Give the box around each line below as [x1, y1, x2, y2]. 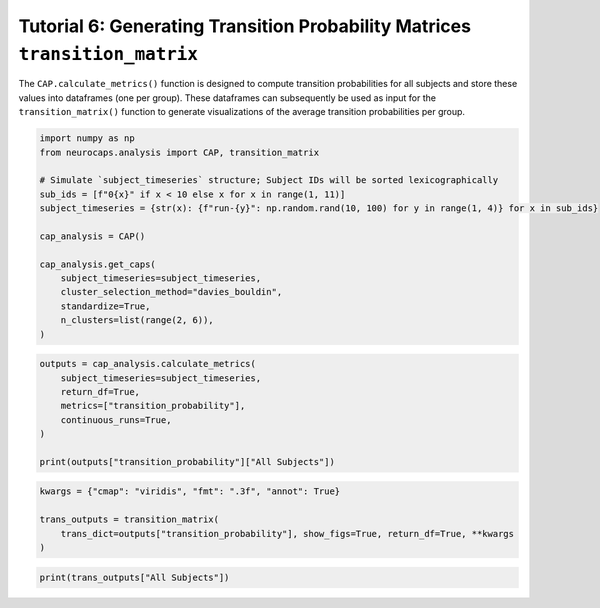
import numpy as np [39, 133, 135, 144]
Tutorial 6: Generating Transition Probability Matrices [18, 15, 472, 37]
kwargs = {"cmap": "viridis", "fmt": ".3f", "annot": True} [39, 486, 341, 497]
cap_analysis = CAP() [39, 230, 146, 242]
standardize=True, [60, 300, 151, 312]
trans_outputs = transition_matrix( [39, 514, 220, 525]
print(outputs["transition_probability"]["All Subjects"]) [39, 456, 335, 467]
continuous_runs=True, [60, 414, 172, 425]
